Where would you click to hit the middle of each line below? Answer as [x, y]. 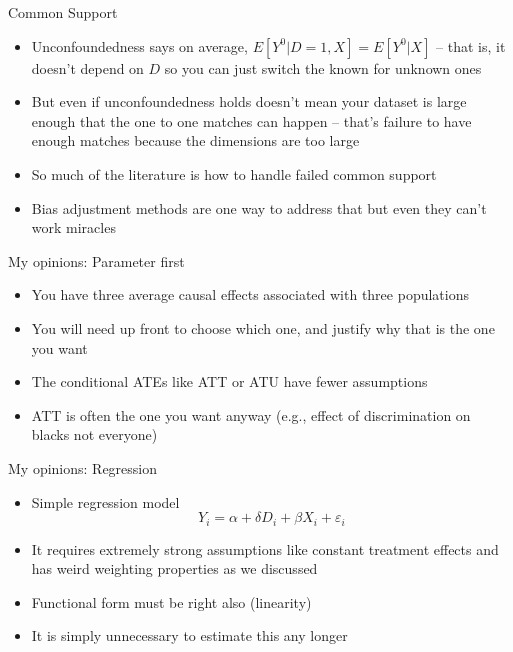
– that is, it [471, 45]
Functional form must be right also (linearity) [171, 601]
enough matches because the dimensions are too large [195, 140]
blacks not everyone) [94, 434]
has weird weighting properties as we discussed [174, 568]
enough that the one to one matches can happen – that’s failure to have [251, 120]
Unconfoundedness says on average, [139, 45]
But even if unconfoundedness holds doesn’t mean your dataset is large [249, 101]
